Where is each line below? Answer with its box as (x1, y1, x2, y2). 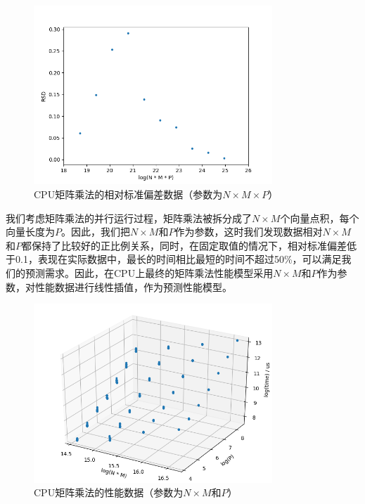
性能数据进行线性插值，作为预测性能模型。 (34, 279, 232, 294)
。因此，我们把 (61, 224, 130, 239)
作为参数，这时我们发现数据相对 (174, 224, 323, 239)
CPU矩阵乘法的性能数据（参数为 (34, 485, 184, 500)
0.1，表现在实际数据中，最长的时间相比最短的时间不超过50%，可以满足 (15, 252, 342, 266)
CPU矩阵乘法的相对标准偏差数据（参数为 (34, 186, 223, 201)
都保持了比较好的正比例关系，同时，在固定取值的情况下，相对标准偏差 (22, 238, 347, 252)
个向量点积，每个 (280, 210, 359, 225)
